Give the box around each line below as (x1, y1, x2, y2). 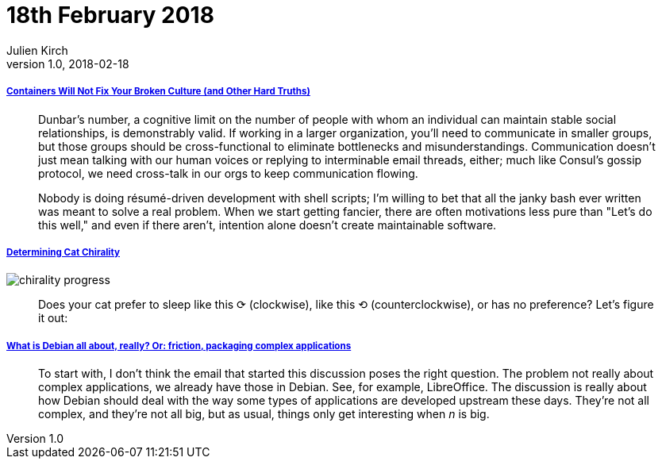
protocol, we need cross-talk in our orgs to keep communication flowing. (38, 166, 418, 180)
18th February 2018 (6, 2, 214, 29)
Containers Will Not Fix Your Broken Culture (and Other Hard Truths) (6, 86, 310, 98)
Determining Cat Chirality (6, 246, 120, 258)
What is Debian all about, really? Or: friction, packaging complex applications (6, 340, 352, 352)
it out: (38, 311, 68, 325)
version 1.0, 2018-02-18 (6, 56, 129, 71)
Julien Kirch (6, 43, 68, 57)
